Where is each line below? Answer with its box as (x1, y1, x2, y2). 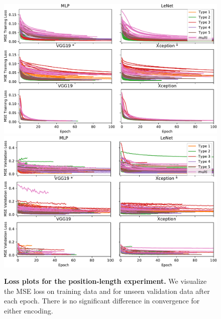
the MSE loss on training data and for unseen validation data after (4, 285, 210, 296)
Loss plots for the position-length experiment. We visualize (4, 276, 207, 286)
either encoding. (4, 305, 53, 316)
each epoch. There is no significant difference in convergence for (4, 295, 200, 306)
